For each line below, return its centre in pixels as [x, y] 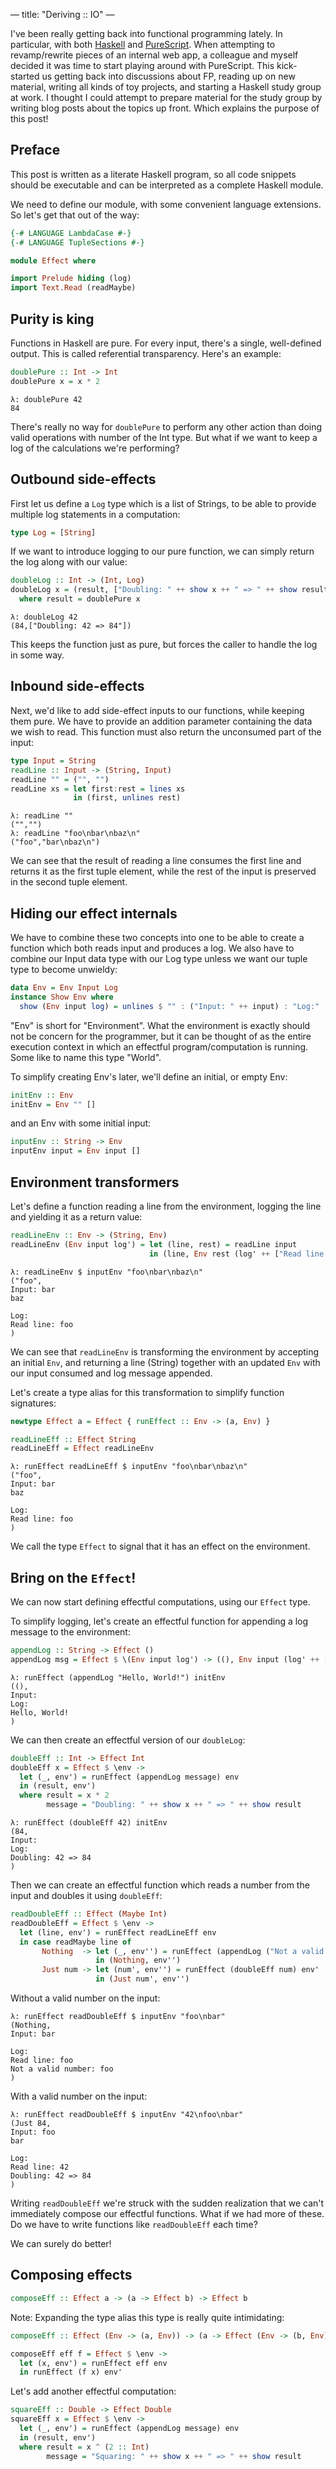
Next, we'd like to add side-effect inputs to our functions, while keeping [157, 710]
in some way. [37, 655]
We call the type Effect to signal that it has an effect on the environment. [160, 1546]
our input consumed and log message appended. [111, 1373]
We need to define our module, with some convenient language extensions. [166, 204]
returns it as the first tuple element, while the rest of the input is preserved [163, 871]
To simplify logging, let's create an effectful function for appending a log [159, 1621]
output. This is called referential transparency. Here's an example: [146, 353]
